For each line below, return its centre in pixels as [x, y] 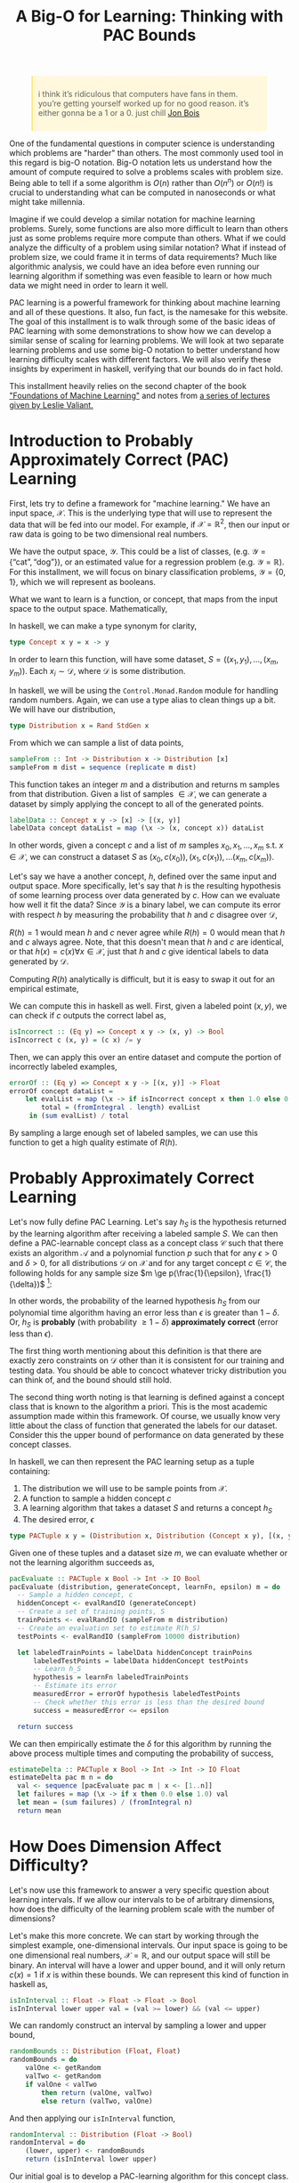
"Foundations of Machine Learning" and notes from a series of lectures [140, 395]
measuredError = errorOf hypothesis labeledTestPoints [137, 1694]
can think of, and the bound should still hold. [90, 1380]
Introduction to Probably [101, 441]
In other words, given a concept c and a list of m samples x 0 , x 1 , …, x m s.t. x [146, 846]
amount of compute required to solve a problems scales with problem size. [146, 172]
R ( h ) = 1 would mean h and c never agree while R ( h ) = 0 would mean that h [147, 932]
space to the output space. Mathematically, [89, 609]
